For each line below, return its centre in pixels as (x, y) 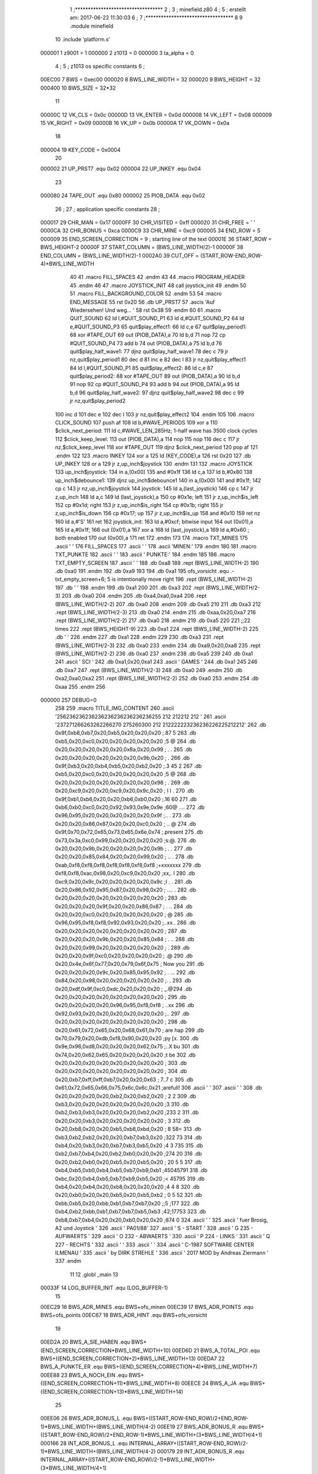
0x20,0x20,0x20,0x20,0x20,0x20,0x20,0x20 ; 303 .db (121, 1063)
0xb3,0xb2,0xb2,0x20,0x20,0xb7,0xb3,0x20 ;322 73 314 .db (129, 1137)
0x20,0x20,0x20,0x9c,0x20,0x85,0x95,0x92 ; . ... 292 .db (125, 972)
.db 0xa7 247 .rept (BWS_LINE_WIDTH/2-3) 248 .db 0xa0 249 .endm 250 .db (149, 670)
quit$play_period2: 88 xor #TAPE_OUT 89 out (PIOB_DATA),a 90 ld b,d (155, 376)
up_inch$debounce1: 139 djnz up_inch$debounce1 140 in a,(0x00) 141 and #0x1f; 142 (158, 480)
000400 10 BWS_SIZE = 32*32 (78, 88)
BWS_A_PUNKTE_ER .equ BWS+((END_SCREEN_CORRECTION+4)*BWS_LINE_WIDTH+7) (149, 1367)
